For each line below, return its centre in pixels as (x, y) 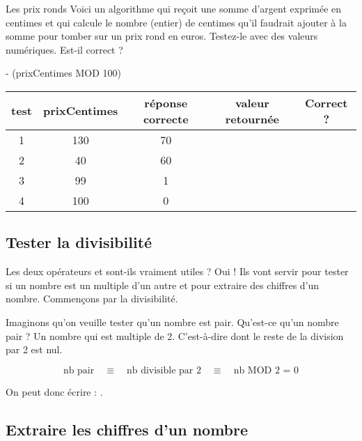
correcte (166, 118)
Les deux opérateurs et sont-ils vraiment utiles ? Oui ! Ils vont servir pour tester (177, 271)
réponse (166, 102)
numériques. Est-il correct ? (64, 49)
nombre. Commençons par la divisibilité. (92, 299)
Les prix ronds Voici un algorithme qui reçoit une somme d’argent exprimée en (174, 8)
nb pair (79, 370)
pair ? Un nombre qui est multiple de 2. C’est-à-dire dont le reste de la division (175, 335)
